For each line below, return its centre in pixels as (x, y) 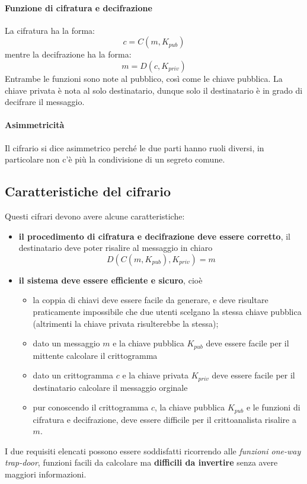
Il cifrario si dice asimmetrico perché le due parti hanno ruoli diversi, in (135, 147)
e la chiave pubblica (148, 343)
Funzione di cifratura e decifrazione (79, 7)
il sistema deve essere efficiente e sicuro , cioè (111, 280)
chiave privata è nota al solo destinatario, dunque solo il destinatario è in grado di (154, 90)
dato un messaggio (66, 343)
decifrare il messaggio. (45, 102)
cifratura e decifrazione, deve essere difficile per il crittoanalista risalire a (164, 419)
